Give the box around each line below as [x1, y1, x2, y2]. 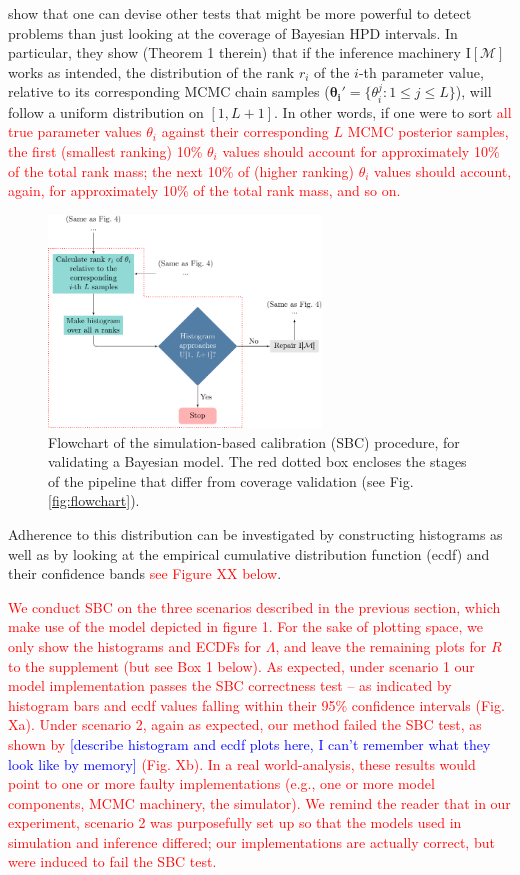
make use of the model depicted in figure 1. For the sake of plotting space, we [8, 616, 483, 637]
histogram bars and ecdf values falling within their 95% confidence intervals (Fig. [8, 694, 505, 715]
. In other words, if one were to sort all [274, 101, 512, 122]
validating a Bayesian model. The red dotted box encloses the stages [48, 451, 467, 472]
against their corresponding [161, 121, 329, 142]
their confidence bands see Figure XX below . [8, 563, 282, 584]
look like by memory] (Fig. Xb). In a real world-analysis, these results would [8, 753, 476, 774]
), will [455, 81, 492, 102]
